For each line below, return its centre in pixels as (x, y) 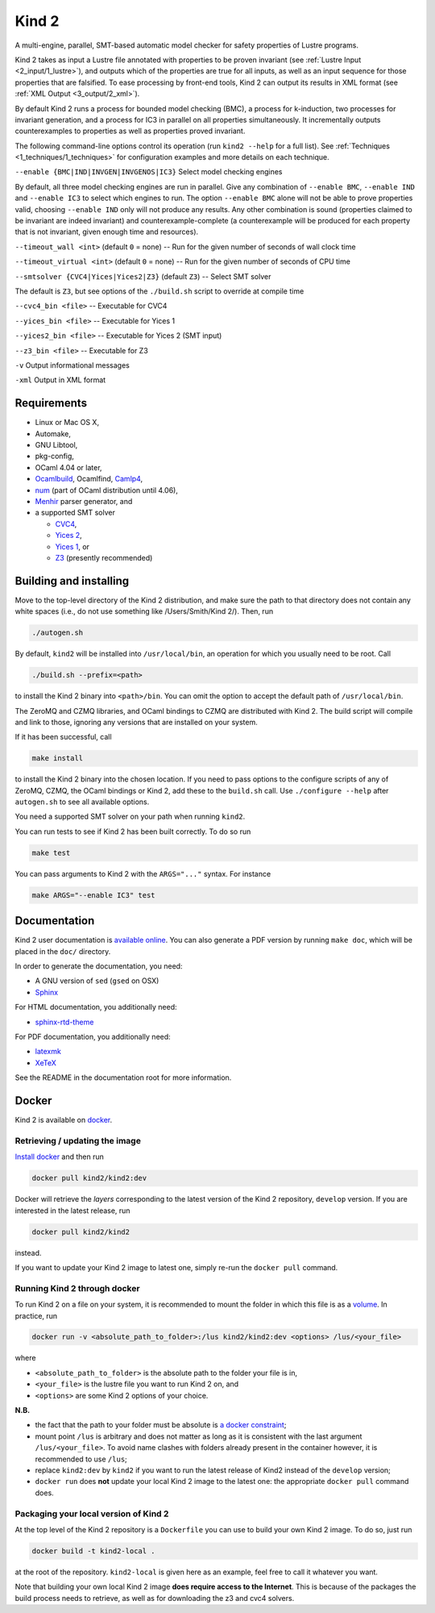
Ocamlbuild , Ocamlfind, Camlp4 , (89, 479)
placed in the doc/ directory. (63, 951)
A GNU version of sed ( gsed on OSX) (97, 981)
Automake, (53, 433)
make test (51, 852)
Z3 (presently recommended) (104, 557)
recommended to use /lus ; (81, 1459)
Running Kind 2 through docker (77, 1288)
